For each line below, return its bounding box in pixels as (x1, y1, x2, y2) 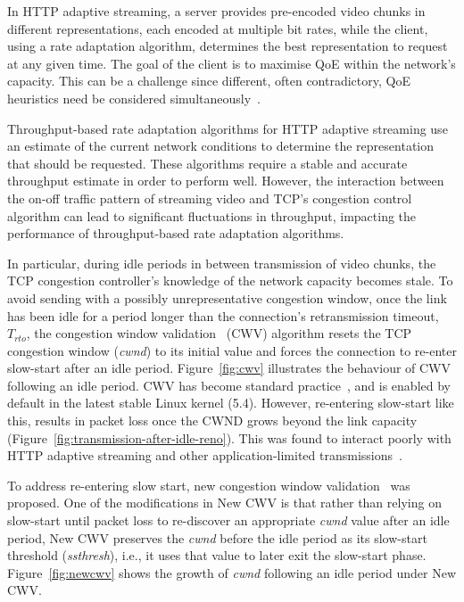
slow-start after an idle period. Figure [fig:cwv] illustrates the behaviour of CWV (7, 359, 452, 377)
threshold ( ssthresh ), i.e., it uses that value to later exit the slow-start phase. (7, 546, 427, 565)
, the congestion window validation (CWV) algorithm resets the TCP (26, 324, 412, 342)
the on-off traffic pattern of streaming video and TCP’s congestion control (7, 188, 412, 207)
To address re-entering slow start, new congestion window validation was (7, 475, 410, 494)
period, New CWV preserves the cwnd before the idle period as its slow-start (7, 528, 427, 547)
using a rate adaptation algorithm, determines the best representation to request (7, 37, 448, 55)
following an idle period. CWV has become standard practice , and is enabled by (7, 375, 451, 394)
